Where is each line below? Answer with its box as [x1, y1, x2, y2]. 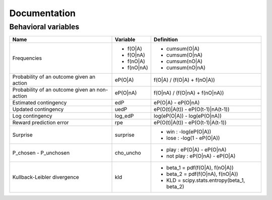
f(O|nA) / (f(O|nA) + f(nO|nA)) [154, 89, 224, 96]
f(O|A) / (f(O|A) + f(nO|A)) [154, 76, 215, 83]
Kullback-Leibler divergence [12, 174, 79, 181]
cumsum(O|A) [166, 45, 200, 53]
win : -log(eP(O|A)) [166, 128, 212, 135]
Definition [154, 36, 178, 43]
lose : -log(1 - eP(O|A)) [166, 134, 220, 141]
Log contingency [12, 113, 52, 120]
